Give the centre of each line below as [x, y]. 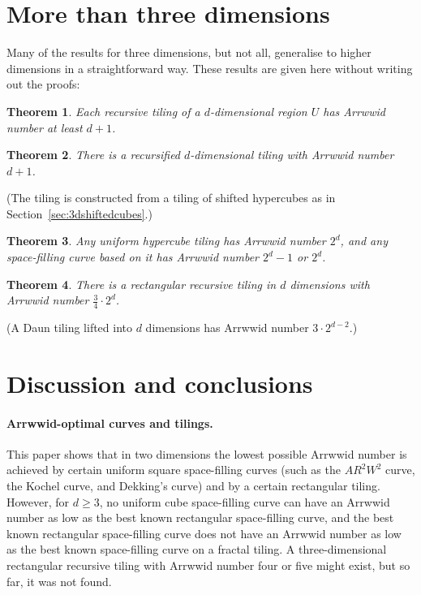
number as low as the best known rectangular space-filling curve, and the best [200, 517]
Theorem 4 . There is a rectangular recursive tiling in [142, 284]
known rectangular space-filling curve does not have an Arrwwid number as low [204, 533]
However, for [38, 501]
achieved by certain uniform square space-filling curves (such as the [174, 470]
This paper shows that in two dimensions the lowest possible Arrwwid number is [207, 453]
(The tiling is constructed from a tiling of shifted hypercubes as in [171, 198]
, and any [364, 241]
